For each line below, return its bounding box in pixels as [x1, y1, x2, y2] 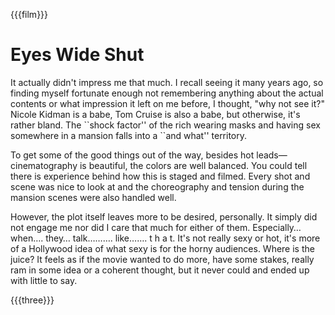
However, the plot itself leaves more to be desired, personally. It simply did [10, 210, 318, 223]
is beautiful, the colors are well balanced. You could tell [79, 159, 308, 171]
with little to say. [10, 274, 78, 286]
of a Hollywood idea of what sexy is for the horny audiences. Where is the [10, 242, 315, 254]
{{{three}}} [10, 294, 55, 306]
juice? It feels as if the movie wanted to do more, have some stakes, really [10, 253, 315, 265]
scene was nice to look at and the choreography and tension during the [10, 180, 305, 193]
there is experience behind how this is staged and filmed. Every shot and [10, 170, 311, 182]
